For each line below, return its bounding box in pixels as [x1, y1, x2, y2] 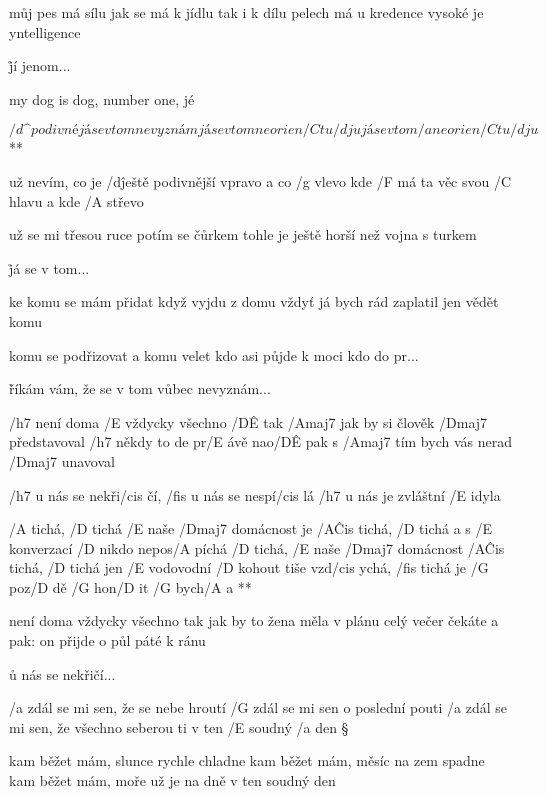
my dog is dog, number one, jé [9, 88, 195, 109]
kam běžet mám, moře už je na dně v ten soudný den [9, 770, 336, 791]
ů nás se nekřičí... [9, 663, 116, 684]
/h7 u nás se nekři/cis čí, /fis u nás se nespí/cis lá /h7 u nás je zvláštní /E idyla [9, 484, 501, 505]
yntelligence [9, 21, 81, 42]
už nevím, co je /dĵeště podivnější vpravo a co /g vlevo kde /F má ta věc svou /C [9, 170, 512, 191]
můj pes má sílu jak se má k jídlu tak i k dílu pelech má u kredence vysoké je [9, 2, 484, 22]
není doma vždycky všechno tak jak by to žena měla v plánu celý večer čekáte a [9, 610, 499, 631]
